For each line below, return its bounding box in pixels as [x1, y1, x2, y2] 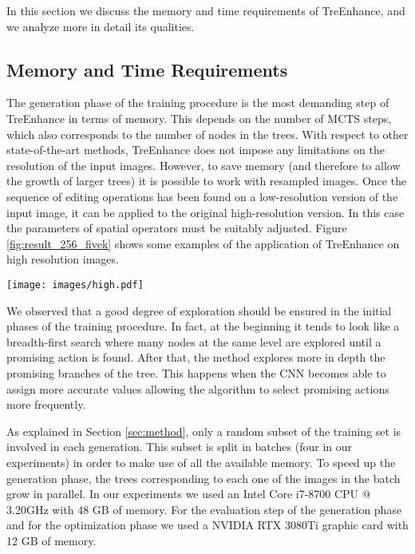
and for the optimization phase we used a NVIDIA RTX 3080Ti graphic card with [6, 516, 409, 533]
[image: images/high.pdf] [6, 279, 144, 291]
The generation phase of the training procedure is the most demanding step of [6, 94, 389, 111]
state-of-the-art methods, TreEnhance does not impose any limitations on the [6, 141, 385, 158]
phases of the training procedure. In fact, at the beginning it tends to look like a [6, 318, 400, 334]
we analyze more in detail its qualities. [6, 18, 195, 34]
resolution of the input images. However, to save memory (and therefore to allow [6, 156, 401, 173]
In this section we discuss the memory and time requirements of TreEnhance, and [6, 2, 405, 18]
